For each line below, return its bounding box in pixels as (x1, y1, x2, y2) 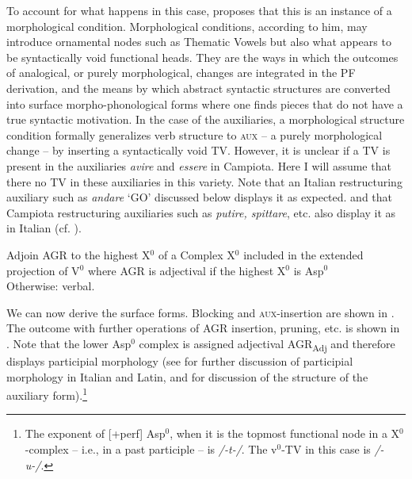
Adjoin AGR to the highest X (6, 246, 151, 262)
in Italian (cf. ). (6, 220, 82, 236)
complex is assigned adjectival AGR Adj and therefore (139, 335, 395, 354)
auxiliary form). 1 (6, 385, 88, 403)
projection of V (6, 262, 80, 278)
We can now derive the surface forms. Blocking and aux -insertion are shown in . (6, 304, 395, 320)
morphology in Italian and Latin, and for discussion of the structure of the (6, 368, 368, 385)
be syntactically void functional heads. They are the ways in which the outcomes (6, 48, 399, 65)
